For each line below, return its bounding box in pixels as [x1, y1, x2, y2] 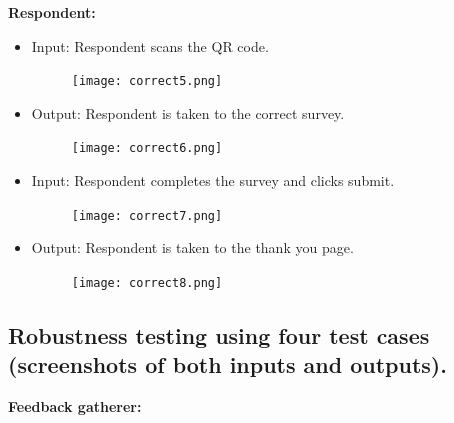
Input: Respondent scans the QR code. [31, 35, 269, 56]
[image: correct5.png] [71, 74, 223, 89]
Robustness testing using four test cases [8, 319, 430, 350]
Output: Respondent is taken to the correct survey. [31, 102, 345, 123]
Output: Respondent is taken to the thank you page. [31, 237, 354, 258]
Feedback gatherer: [8, 396, 142, 417]
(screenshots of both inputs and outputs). [8, 349, 447, 380]
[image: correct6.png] [71, 141, 223, 156]
